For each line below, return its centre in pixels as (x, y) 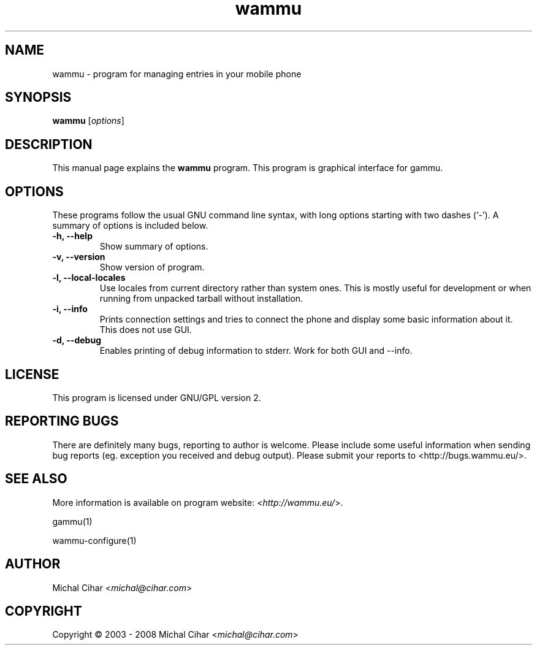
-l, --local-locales (89, 278)
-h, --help (72, 236)
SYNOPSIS (38, 97)
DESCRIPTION (49, 144)
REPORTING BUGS (62, 421)
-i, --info (70, 309)
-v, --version (79, 257)
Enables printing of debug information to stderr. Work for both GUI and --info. (256, 351)
